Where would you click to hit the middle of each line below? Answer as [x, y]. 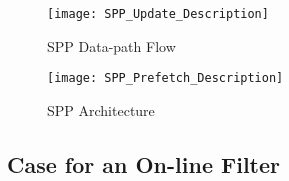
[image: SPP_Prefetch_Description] [165, 78]
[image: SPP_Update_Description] [158, 14]
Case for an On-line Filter [144, 163]
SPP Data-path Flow [111, 45]
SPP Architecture [101, 109]
